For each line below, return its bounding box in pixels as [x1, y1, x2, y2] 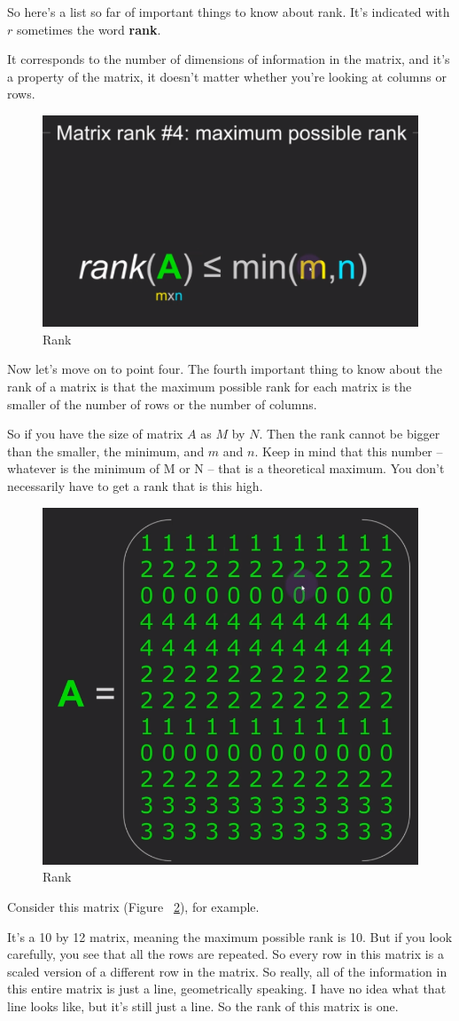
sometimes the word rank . [16, 20, 161, 38]
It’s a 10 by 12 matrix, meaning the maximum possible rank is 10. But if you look [7, 927, 453, 946]
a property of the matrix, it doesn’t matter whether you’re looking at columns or [7, 67, 447, 85]
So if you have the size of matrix [7, 424, 183, 443]
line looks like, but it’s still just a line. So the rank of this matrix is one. [7, 996, 399, 1015]
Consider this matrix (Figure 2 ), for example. [7, 897, 260, 915]
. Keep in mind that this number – [254, 441, 443, 460]
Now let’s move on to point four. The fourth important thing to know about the [7, 360, 443, 378]
